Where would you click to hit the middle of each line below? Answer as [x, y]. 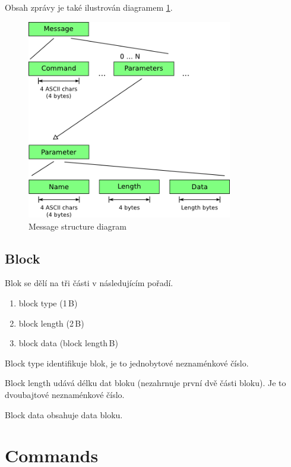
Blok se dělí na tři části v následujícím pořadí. [89, 283]
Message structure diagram [78, 226]
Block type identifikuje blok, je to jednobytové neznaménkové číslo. [127, 363]
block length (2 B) [51, 323]
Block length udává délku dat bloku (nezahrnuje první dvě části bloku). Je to [145, 383]
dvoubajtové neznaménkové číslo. [65, 394]
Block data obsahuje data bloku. [64, 414]
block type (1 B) [48, 303]
